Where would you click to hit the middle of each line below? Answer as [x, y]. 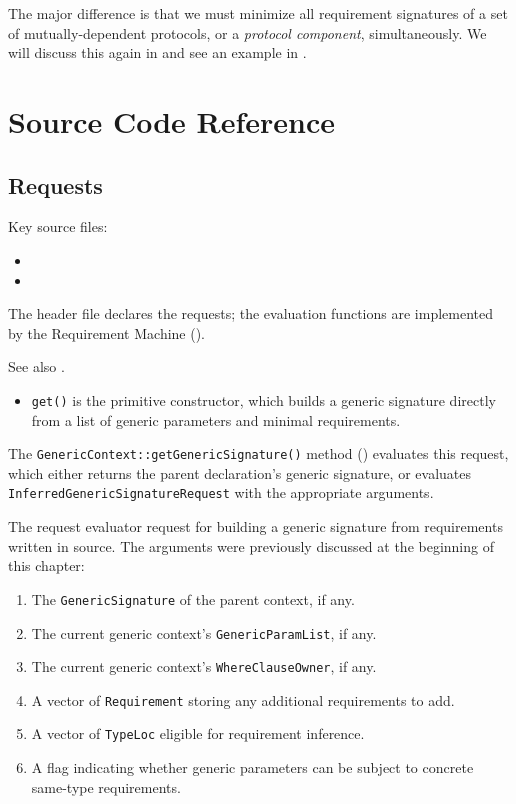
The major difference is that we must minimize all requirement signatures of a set [258, 13]
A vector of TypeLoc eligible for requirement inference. [198, 733]
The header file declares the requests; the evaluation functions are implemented [250, 313]
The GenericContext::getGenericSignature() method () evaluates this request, [258, 453]
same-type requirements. [106, 786]
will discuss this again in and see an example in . [157, 52]
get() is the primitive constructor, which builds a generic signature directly [263, 399]
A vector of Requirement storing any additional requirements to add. [243, 699]
